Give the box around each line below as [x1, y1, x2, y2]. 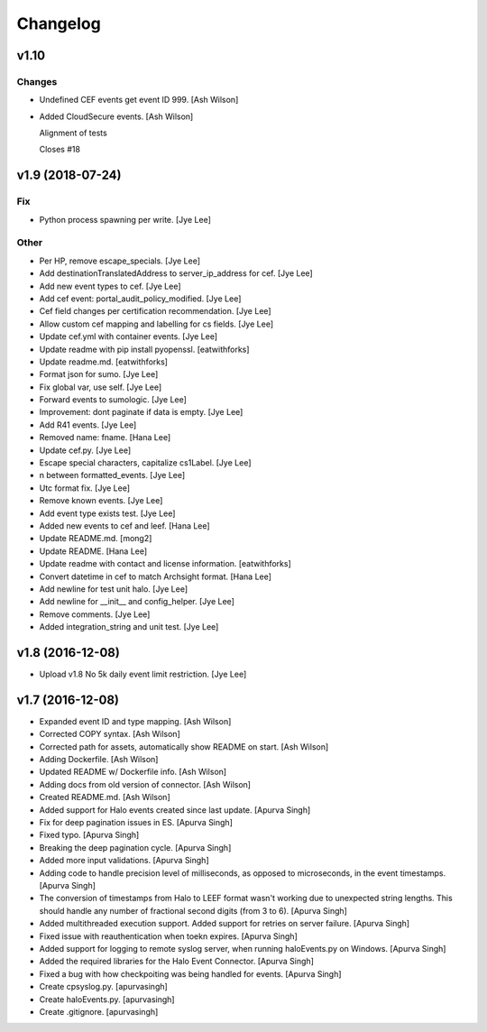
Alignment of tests [39, 127, 107, 139]
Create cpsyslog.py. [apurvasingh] [39, 981, 169, 992]
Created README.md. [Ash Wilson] [39, 792, 170, 803]
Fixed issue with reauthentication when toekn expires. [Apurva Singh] [39, 930, 298, 942]
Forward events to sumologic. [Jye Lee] [39, 394, 187, 405]
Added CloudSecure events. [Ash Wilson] [39, 111, 194, 122]
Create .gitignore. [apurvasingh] [39, 1006, 159, 1017]
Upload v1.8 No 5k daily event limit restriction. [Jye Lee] [39, 668, 247, 680]
